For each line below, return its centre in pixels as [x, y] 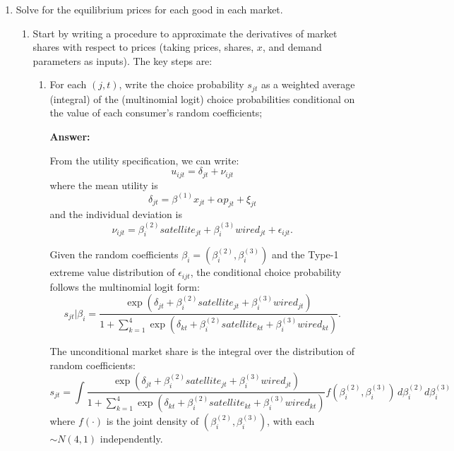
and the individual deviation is [116, 214]
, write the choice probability [181, 84]
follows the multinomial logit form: [125, 286]
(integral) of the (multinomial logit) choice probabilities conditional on [202, 98]
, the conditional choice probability [266, 272]
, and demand [292, 47]
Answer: [70, 137]
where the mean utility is [104, 185]
